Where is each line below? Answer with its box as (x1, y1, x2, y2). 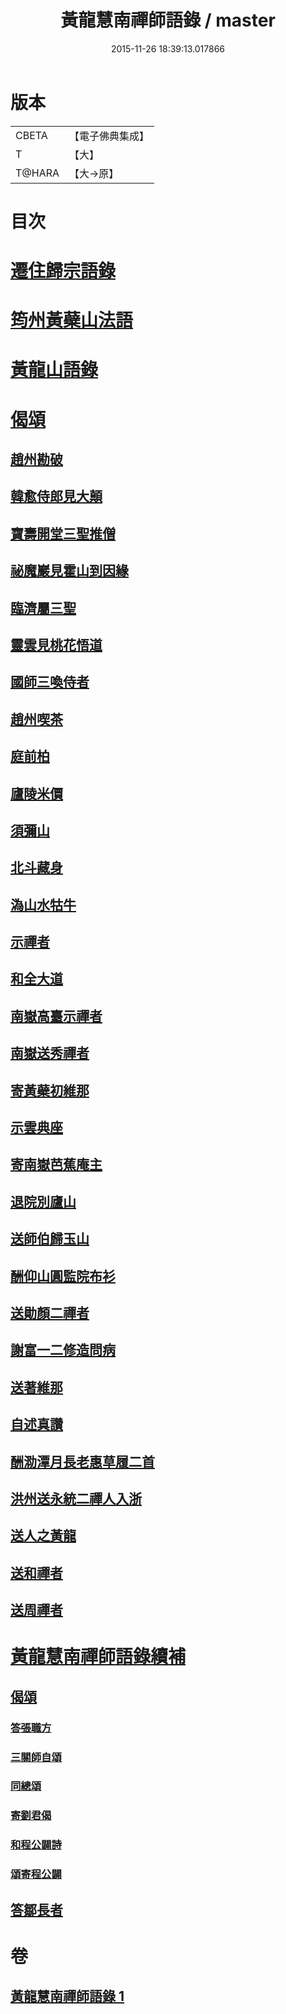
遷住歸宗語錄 (10, 260, 117, 283)
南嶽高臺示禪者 (10, 1007, 103, 1025)
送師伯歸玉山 (10, 1231, 90, 1248)
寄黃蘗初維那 (10, 1082, 90, 1099)
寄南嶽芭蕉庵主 (10, 1156, 103, 1173)
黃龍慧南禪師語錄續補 (10, 1646, 187, 1668)
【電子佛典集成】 (69, 129, 150, 143)
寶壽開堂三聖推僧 (10, 525, 116, 542)
